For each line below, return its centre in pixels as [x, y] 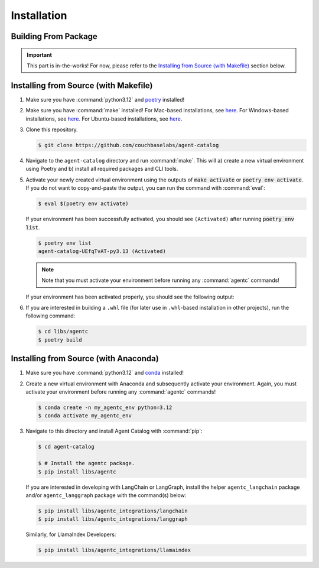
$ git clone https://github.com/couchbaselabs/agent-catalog [128, 145]
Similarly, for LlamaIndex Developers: [71, 534]
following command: [51, 316]
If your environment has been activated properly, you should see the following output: [130, 297]
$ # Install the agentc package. [87, 463]
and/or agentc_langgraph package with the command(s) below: [106, 495]
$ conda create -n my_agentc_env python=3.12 [105, 408]
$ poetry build [60, 340]
